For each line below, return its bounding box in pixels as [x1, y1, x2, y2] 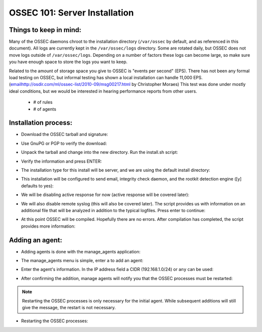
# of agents [33, 106, 57, 112]
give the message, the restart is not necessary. [22, 305, 116, 311]
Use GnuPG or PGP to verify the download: [21, 140, 107, 146]
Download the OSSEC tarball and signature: [21, 132, 108, 137]
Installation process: [9, 119, 73, 127]
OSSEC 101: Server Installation [9, 7, 134, 18]
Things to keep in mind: [9, 26, 82, 34]
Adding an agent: [9, 236, 63, 244]
